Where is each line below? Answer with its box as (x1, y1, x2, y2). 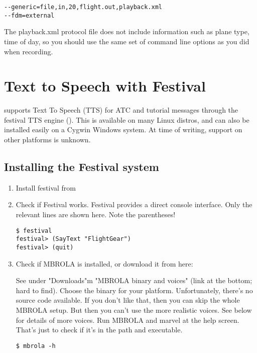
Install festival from (16, 182, 76, 193)
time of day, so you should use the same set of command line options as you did (4, 36, 249, 46)
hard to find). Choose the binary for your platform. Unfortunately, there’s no (16, 285, 253, 295)
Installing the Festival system (4, 158, 159, 174)
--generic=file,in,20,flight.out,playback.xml (4, 4, 162, 11)
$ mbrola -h (16, 342, 56, 349)
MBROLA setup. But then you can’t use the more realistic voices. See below (16, 304, 252, 315)
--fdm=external (4, 12, 55, 19)
